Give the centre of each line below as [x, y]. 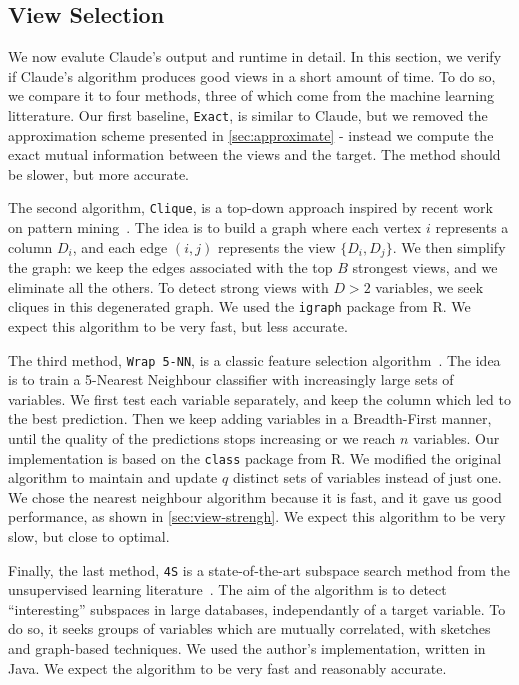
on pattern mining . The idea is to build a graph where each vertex [215, 227]
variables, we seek [429, 286]
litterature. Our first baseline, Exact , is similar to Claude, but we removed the [248, 114]
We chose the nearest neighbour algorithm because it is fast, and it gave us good [255, 496]
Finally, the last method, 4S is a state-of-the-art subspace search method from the [259, 569]
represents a [472, 227]
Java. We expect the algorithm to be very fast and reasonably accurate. [227, 667]
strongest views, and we [425, 267]
